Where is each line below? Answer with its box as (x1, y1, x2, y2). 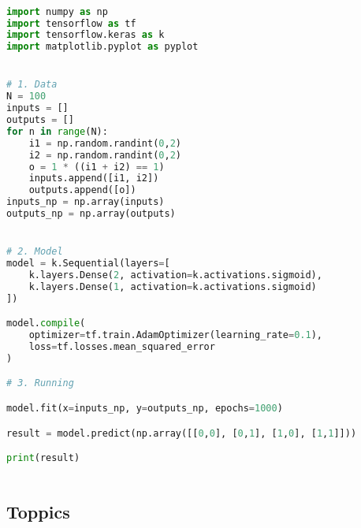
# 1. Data (6, 79, 58, 91)
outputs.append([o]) (28, 184, 136, 196)
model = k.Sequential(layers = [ (6, 258, 170, 270)
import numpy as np (6, 6, 108, 17)
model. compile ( (6, 318, 86, 329)
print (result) (6, 452, 80, 464)
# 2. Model (6, 246, 63, 258)
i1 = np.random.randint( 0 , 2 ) (28, 137, 182, 149)
